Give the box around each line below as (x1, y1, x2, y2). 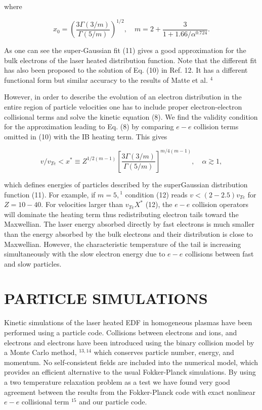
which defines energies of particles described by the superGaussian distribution (4, 179, 248, 189)
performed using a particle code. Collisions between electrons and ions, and (4, 327, 237, 337)
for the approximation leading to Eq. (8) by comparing (4, 121, 174, 132)
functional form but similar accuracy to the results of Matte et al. (4, 74, 208, 85)
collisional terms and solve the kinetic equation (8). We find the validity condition (4, 111, 258, 122)
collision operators (192, 199, 249, 210)
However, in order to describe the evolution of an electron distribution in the (4, 91, 242, 102)
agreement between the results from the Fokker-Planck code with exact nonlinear (4, 386, 255, 397)
